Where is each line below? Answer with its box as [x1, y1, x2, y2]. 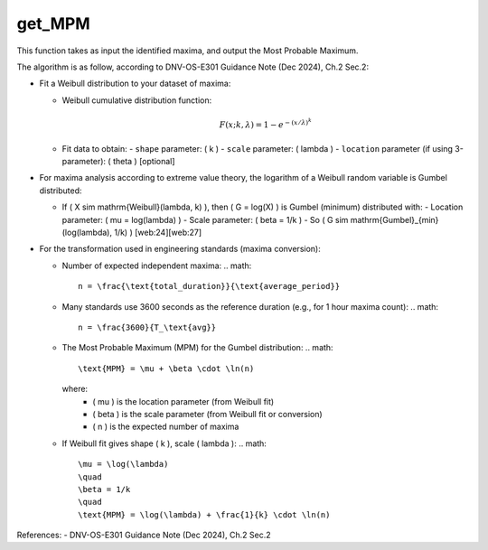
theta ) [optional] [113, 156, 175, 167]
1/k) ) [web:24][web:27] [114, 227, 202, 238]
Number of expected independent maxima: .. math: [61, 260, 252, 271]
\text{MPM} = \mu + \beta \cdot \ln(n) [78, 363, 255, 374]
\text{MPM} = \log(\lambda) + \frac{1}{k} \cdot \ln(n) [78, 509, 331, 519]
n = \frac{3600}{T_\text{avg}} [78, 322, 217, 332]
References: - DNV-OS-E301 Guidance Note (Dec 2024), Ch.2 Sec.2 [16, 529, 271, 541]
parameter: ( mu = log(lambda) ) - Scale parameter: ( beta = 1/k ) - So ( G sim [61, 214, 349, 225]
